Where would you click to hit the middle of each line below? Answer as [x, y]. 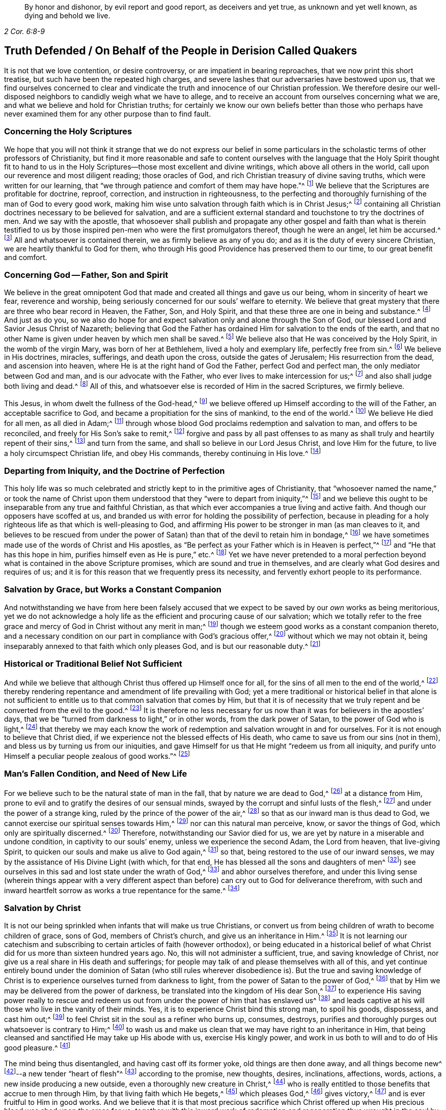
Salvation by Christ [43, 908]
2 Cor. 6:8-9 [24, 31]
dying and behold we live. [67, 16]
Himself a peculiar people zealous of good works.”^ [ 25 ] [97, 755]
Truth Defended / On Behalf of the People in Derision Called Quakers [181, 51]
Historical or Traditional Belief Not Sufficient [93, 664]
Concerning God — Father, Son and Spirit [86, 275]
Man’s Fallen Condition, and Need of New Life [96, 774]
